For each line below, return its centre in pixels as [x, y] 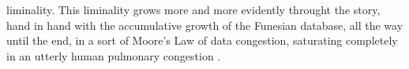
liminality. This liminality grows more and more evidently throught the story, [193, 9]
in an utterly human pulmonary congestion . [114, 55]
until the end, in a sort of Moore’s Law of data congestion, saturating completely [202, 40]
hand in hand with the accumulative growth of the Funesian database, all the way [205, 25]
